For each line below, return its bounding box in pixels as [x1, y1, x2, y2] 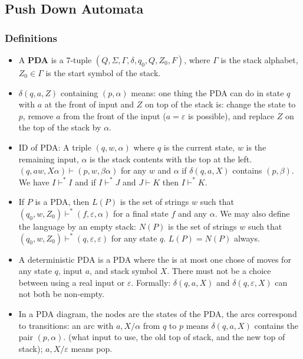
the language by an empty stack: [18, 220, 136, 232]
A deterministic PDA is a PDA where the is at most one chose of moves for [18, 253, 291, 265]
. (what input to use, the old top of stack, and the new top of [63, 331, 285, 343]
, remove [22, 109, 54, 122]
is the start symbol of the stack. [45, 67, 161, 79]
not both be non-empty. [18, 288, 104, 300]
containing [60, 86, 98, 99]
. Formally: [131, 276, 171, 288]
